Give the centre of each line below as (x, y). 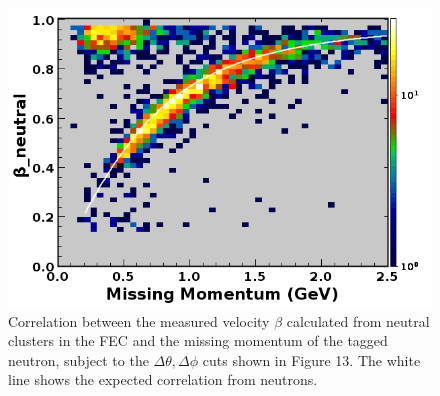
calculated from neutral (358, 320)
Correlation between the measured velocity (139, 320)
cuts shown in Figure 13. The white (311, 359)
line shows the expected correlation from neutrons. (163, 379)
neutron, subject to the (78, 359)
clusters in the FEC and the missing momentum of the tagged (198, 340)
